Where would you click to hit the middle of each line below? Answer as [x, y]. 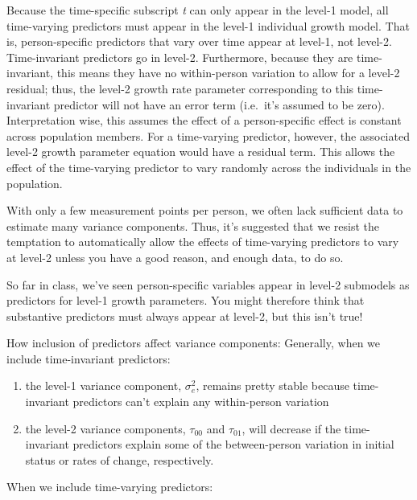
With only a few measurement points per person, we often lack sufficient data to [205, 210]
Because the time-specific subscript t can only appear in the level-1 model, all [198, 10]
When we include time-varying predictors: [110, 487]
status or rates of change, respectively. [120, 459]
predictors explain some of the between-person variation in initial [233, 444]
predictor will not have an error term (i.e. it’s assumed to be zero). [219, 104]
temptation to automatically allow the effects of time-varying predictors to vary [203, 242]
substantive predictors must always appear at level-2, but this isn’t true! [185, 316]
